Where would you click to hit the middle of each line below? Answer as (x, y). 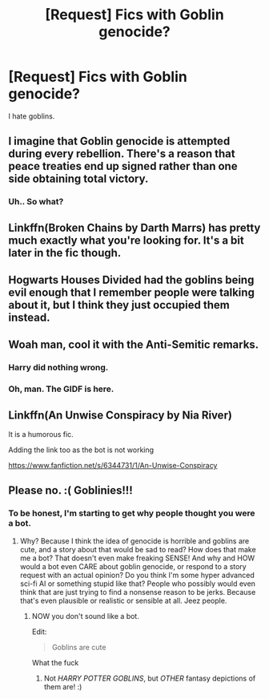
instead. (29, 318)
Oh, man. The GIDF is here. (61, 389)
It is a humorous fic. (41, 434)
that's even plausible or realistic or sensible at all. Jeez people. (123, 600)
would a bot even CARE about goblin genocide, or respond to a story (133, 566)
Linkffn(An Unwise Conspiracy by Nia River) (120, 415)
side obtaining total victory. (78, 179)
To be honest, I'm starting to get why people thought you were (132, 513)
